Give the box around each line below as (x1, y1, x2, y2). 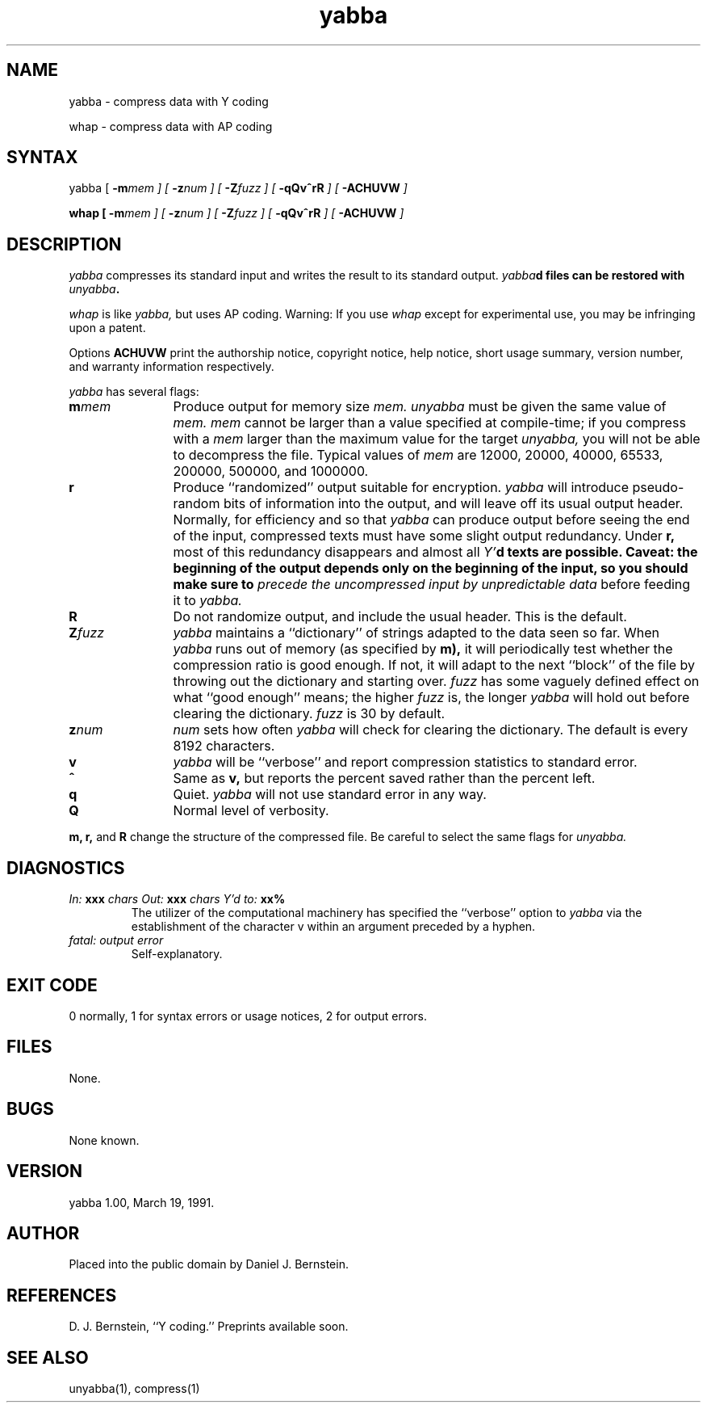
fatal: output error (69, 933, 164, 948)
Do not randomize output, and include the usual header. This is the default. (173, 608, 627, 625)
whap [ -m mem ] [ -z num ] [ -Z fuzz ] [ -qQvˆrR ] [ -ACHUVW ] (69, 206, 404, 221)
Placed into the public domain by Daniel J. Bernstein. (69, 1257, 349, 1272)
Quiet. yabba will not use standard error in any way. (173, 786, 487, 803)
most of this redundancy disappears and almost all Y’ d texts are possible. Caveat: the (173, 544, 698, 561)
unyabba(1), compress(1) (69, 1382, 200, 1396)
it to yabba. (173, 592, 242, 609)
